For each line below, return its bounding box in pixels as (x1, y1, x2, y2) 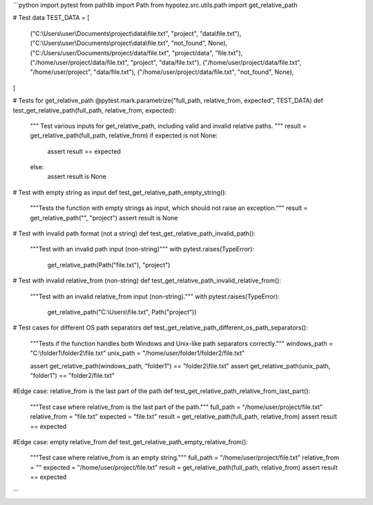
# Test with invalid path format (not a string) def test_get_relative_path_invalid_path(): (12, 229, 256, 238)
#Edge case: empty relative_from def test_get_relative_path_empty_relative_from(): (12, 437, 249, 446)
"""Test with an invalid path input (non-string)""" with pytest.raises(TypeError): (30, 245, 255, 254)
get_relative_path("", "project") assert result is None (30, 213, 178, 222)
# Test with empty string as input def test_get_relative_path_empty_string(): (12, 188, 227, 196)
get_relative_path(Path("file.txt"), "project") (47, 260, 171, 269)
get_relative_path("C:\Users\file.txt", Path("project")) (47, 307, 197, 316)
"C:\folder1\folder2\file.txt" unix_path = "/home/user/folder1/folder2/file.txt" (30, 349, 245, 357)
